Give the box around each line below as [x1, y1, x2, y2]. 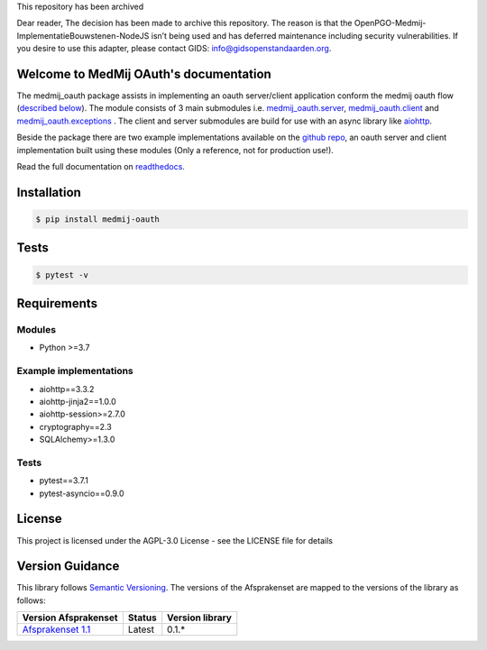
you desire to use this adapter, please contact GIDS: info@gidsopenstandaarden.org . [16, 43, 332, 54]
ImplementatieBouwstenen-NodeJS [16, 30, 150, 41]
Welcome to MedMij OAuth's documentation [16, 66, 272, 81]
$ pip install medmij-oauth [35, 215, 160, 224]
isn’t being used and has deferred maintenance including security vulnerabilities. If [151, 30, 459, 41]
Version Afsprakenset [22, 611, 118, 624]
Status [127, 611, 157, 624]
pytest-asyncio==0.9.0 [39, 488, 125, 499]
